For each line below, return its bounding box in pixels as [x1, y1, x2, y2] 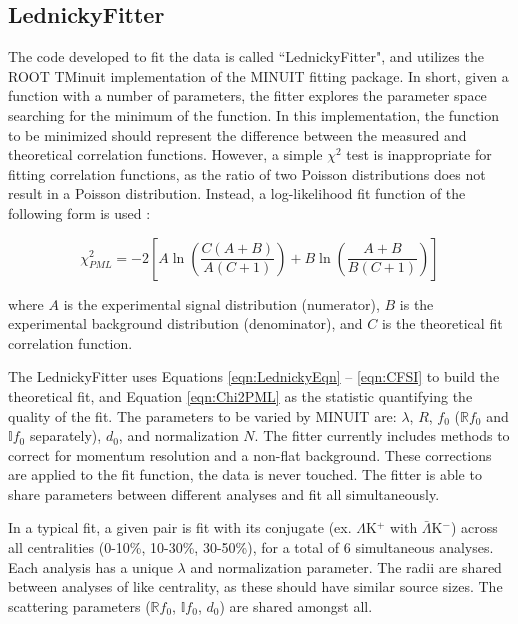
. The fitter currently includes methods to [254, 425, 510, 446]
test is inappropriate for [346, 144, 492, 165]
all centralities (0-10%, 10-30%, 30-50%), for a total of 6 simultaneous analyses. [8, 537, 494, 558]
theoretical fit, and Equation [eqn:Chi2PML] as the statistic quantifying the [8, 385, 473, 406]
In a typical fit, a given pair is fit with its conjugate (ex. [8, 517, 352, 538]
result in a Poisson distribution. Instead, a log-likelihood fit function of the [8, 183, 466, 204]
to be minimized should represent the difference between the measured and [8, 124, 467, 145]
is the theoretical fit [381, 313, 503, 334]
